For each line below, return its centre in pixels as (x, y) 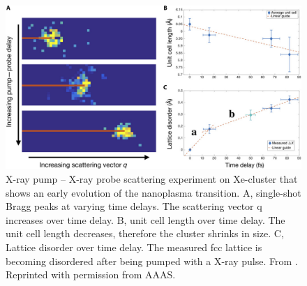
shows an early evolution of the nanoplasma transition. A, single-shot (153, 192)
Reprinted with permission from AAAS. (91, 274)
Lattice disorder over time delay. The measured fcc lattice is (134, 247)
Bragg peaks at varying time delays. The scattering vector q (134, 206)
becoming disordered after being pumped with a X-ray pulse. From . (152, 261)
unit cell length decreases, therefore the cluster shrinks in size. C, (145, 233)
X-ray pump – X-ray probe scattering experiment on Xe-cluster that (152, 178)
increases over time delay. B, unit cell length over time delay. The (145, 219)
